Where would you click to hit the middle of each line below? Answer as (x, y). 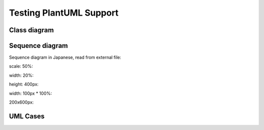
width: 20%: (21, 75)
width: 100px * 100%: (31, 93)
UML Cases (27, 116)
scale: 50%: (21, 66)
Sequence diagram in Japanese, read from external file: (65, 57)
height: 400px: (24, 84)
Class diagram (31, 30)
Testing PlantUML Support (64, 13)
